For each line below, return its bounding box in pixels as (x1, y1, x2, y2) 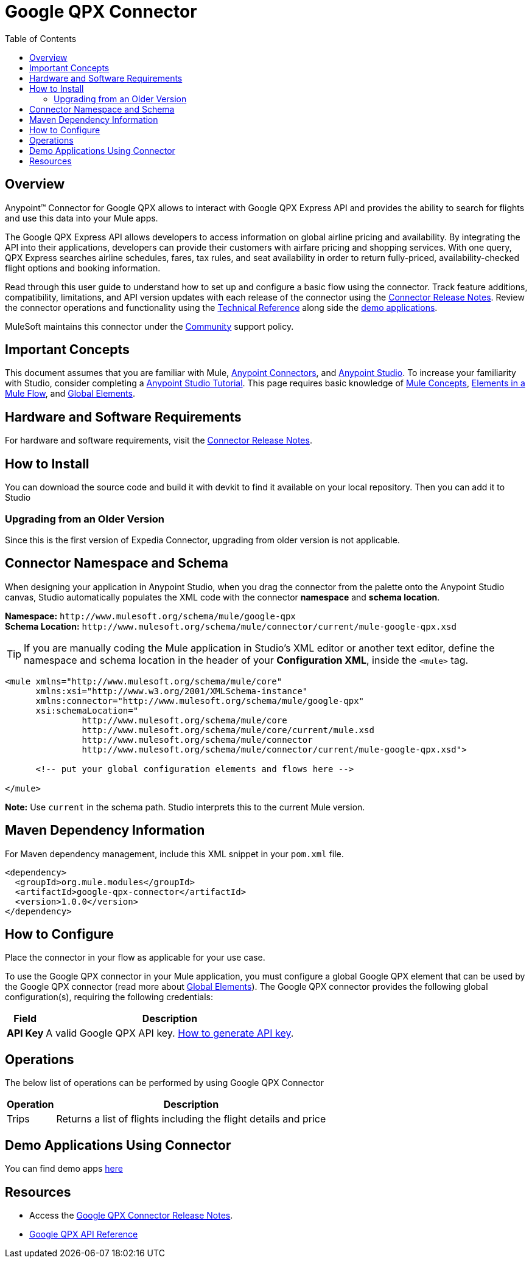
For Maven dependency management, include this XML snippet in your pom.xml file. (5, 848, 344, 859)
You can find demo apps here (5, 1163, 123, 1174)
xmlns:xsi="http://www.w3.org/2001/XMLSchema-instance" (35, 686, 308, 696)
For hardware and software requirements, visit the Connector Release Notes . (5, 435, 312, 446)
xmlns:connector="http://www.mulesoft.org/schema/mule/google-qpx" (35, 695, 365, 706)
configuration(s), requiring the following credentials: (5, 992, 214, 1003)
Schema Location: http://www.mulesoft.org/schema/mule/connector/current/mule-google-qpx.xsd (5, 621, 457, 631)
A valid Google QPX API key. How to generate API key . (46, 1027, 294, 1040)
